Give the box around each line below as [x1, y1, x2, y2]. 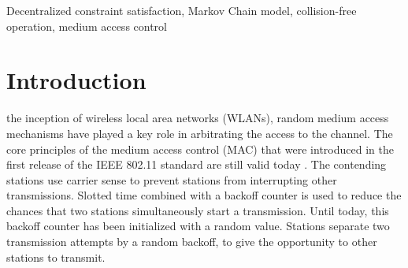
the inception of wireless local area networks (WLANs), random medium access [6, 110, 389, 126]
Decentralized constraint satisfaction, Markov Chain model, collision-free [6, 2, 357, 18]
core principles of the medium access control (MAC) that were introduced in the [6, 140, 394, 157]
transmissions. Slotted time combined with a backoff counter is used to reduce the [6, 187, 402, 203]
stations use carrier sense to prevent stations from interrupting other [6, 171, 337, 188]
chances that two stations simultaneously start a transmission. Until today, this [6, 202, 389, 218]
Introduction [6, 64, 147, 96]
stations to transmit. [6, 248, 106, 265]
